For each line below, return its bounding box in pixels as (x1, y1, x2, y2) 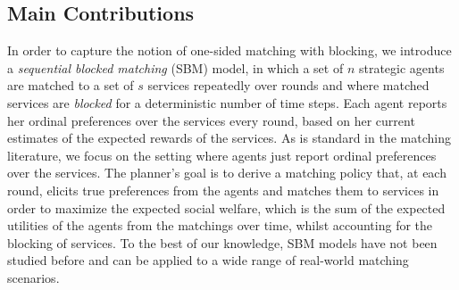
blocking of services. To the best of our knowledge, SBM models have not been (7, 233, 438, 252)
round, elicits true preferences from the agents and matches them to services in (7, 180, 439, 199)
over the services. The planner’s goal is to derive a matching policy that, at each (7, 163, 446, 182)
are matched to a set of (7, 76, 134, 95)
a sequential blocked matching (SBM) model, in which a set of (7, 58, 344, 77)
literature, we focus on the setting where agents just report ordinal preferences (7, 145, 437, 164)
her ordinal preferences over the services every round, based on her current (7, 111, 415, 129)
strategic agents (358, 58, 445, 77)
